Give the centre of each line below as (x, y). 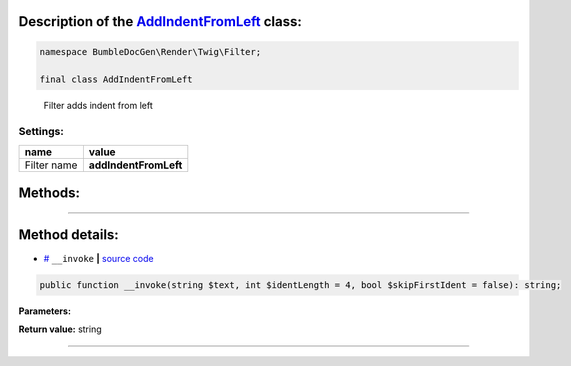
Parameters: (45, 311)
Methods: (49, 192)
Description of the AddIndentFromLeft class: (160, 21)
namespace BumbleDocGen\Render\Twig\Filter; (150, 51)
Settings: (41, 132)
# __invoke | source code (98, 259)
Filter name (51, 165)
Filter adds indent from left (98, 106)
